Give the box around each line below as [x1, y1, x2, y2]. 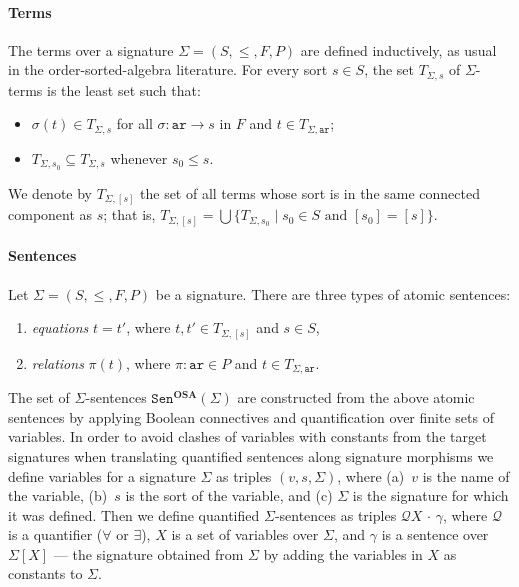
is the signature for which [352, 485, 509, 506]
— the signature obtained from [53, 543, 244, 564]
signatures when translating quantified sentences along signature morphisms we [8, 445, 494, 466]
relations [31, 352, 84, 373]
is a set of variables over [171, 524, 319, 545]
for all [116, 113, 153, 134]
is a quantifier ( [8, 524, 103, 545]
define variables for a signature [8, 465, 196, 486]
